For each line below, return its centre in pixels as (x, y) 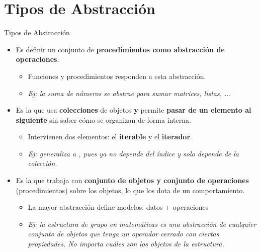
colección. (42, 163)
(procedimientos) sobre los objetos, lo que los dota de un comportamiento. (130, 190)
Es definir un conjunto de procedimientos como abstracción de (120, 49)
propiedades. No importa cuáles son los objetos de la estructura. (126, 244)
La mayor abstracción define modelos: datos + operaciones (118, 207)
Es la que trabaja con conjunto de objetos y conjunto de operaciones (132, 180)
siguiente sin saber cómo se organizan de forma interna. (103, 119)
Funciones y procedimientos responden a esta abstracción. (117, 76)
